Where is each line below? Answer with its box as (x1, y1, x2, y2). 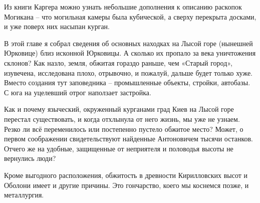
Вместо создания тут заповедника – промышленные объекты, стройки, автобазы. (4, 77, 250, 88)
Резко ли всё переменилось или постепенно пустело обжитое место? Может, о (4, 123, 243, 134)
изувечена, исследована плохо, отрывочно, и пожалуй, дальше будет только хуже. (4, 67, 253, 78)
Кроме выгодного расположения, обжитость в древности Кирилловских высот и (4, 169, 247, 180)
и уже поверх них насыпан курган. (4, 21, 110, 32)
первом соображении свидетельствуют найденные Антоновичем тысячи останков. (4, 133, 253, 144)
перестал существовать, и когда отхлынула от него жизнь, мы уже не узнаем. (4, 113, 240, 124)
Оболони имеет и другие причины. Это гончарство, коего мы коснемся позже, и (4, 179, 249, 190)
